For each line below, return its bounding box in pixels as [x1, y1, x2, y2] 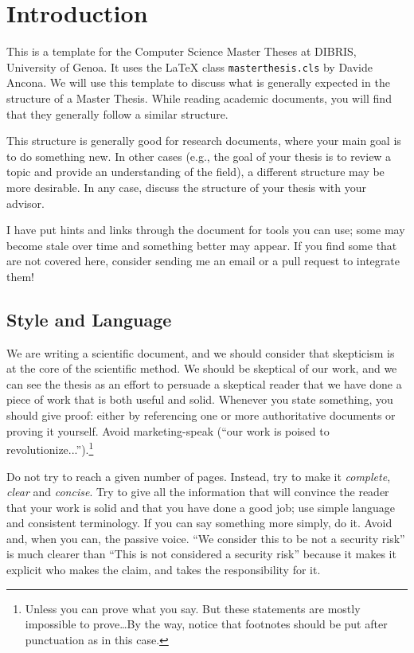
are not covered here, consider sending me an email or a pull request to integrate [6, 252, 400, 269]
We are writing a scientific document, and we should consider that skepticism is [6, 344, 395, 361]
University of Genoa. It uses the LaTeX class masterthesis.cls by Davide [6, 58, 373, 75]
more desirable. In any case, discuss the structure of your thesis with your [6, 178, 366, 195]
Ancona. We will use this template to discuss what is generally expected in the [6, 74, 390, 91]
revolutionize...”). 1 [6, 439, 94, 457]
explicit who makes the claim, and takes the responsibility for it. [6, 561, 321, 578]
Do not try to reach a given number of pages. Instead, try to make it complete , [6, 467, 391, 484]
